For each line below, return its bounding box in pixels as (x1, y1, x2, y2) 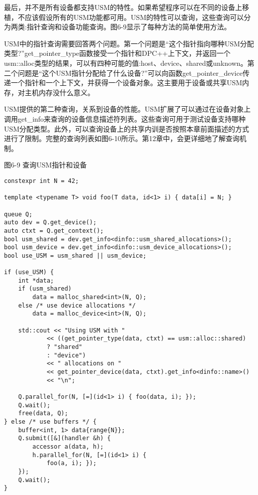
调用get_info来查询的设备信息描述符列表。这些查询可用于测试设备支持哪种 (4, 113, 246, 124)
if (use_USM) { (4, 269, 54, 276)
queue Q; (4, 210, 33, 218)
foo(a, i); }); (46, 460, 97, 467)
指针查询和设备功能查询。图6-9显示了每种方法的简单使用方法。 (26, 21, 231, 32)
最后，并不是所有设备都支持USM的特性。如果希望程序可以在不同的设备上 (4, 2, 243, 12)
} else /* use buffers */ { (4, 418, 97, 425)
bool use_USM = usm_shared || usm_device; (4, 252, 147, 259)
